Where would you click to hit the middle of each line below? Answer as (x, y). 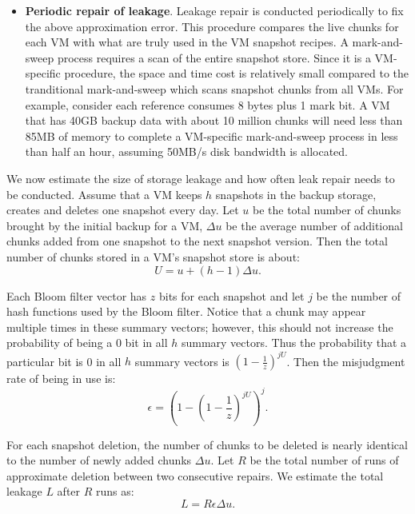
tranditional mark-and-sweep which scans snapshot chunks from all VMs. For (214, 88)
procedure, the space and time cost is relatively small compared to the (237, 73)
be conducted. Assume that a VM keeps (104, 194)
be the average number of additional (314, 225)
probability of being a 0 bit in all (87, 343)
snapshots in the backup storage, (296, 194)
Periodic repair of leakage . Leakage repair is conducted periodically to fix (214, 10)
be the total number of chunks (327, 210)
